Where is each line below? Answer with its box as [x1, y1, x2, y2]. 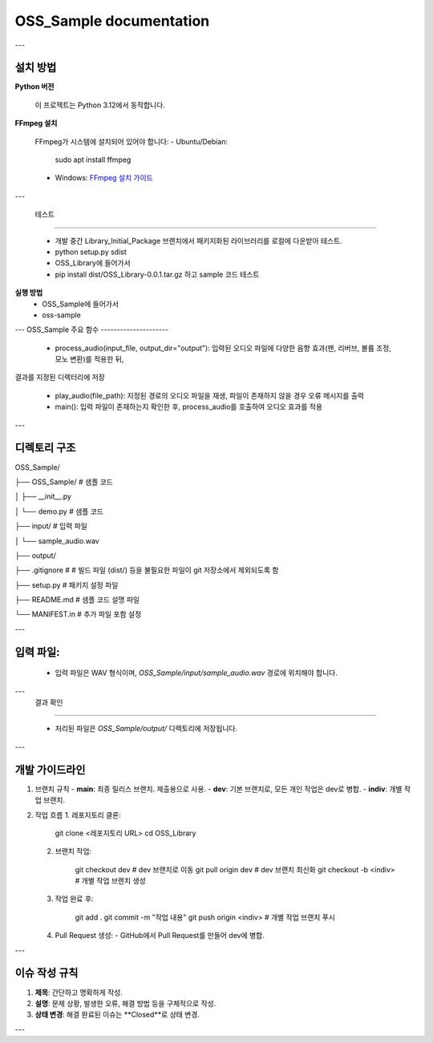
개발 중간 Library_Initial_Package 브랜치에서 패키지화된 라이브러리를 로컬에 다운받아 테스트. [55, 236, 342, 245]
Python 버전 [14, 82, 55, 91]
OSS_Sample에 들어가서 [42, 299, 119, 309]
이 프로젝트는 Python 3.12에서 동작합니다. [34, 100, 166, 110]
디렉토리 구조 [14, 441, 76, 455]
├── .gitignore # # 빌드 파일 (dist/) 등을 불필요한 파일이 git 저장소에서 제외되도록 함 [14, 565, 279, 575]
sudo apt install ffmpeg [55, 155, 132, 164]
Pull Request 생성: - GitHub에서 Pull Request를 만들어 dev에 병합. [55, 931, 265, 940]
